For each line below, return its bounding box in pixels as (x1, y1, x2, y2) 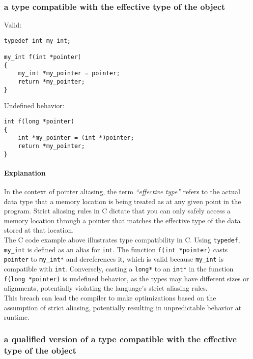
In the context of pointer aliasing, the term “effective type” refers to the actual (4, 186, 240, 197)
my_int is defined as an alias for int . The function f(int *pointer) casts (4, 244, 228, 254)
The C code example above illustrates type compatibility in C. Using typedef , (4, 235, 240, 245)
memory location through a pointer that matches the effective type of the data (4, 215, 241, 225)
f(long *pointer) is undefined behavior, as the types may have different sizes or (4, 273, 249, 283)
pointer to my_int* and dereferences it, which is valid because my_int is (4, 254, 224, 264)
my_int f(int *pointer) (4, 54, 82, 61)
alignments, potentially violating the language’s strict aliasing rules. (4, 283, 208, 293)
